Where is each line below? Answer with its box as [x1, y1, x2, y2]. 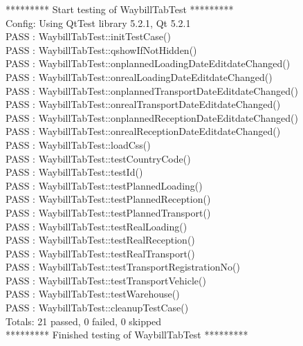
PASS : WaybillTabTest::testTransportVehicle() [6, 273, 206, 287]
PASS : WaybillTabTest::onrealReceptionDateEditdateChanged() [6, 124, 281, 138]
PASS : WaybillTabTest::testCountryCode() [6, 151, 191, 165]
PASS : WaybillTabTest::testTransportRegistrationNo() [6, 259, 240, 274]
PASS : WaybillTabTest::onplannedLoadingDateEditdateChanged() [6, 56, 291, 71]
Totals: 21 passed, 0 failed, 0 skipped [6, 313, 162, 328]
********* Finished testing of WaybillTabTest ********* [6, 327, 248, 342]
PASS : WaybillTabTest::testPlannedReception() [6, 192, 211, 206]
